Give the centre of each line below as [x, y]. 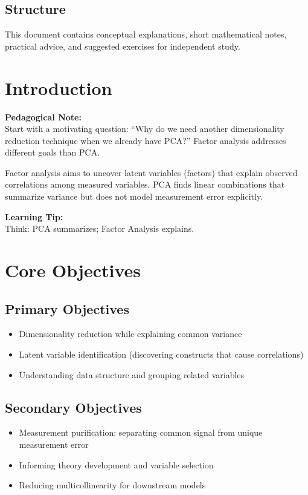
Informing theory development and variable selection [116, 464]
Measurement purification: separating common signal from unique [141, 432]
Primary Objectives [67, 308]
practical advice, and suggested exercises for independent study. [123, 46]
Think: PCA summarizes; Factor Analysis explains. [100, 228]
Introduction [59, 87]
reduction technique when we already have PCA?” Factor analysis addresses [146, 140]
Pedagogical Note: [43, 116]
